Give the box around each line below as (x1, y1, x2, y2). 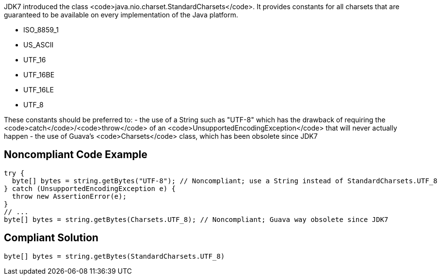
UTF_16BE (23, 71, 55, 79)
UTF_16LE (23, 86, 54, 94)
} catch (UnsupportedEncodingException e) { (4, 184, 176, 192)
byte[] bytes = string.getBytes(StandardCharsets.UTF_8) (4, 252, 225, 260)
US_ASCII (23, 41, 54, 49)
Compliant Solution (4, 232, 98, 244)
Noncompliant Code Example (4, 148, 147, 161)
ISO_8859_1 (23, 26, 59, 34)
